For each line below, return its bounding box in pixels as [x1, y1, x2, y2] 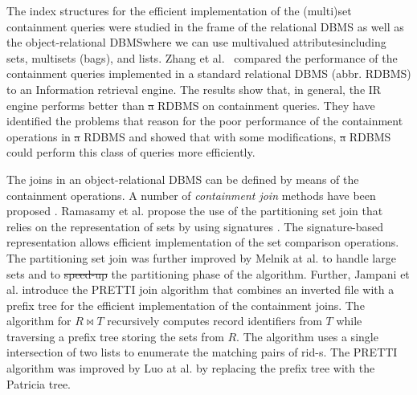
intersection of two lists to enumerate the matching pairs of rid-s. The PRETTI [6, 344, 398, 360]
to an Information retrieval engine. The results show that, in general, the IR [6, 80, 382, 97]
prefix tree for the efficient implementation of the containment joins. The [6, 296, 365, 313]
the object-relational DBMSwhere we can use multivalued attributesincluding [6, 34, 386, 51]
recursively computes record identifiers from [107, 312, 322, 329]
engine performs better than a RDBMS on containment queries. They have [6, 96, 375, 113]
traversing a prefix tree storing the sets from [6, 328, 224, 344]
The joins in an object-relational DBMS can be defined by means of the [6, 170, 359, 187]
